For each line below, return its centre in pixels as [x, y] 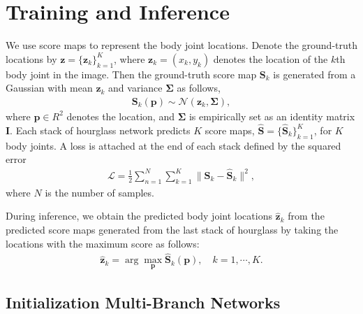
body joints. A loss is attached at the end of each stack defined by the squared [173, 145]
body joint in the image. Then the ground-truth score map [131, 74]
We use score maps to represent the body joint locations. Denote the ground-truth [181, 45]
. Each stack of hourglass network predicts [100, 130]
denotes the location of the [271, 58]
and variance [135, 88]
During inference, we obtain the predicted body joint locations [139, 216]
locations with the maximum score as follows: [103, 243]
